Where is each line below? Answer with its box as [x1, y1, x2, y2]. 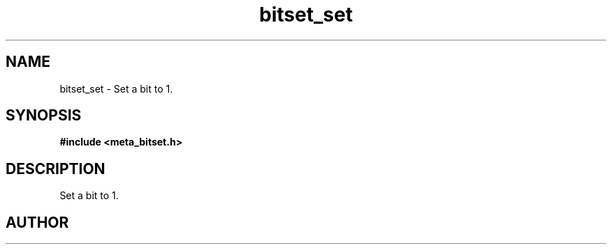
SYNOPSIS [6, 107, 82, 125]
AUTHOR [6, 213, 69, 231]
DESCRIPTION [6, 159, 105, 178]
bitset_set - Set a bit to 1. [59, 82, 173, 95]
